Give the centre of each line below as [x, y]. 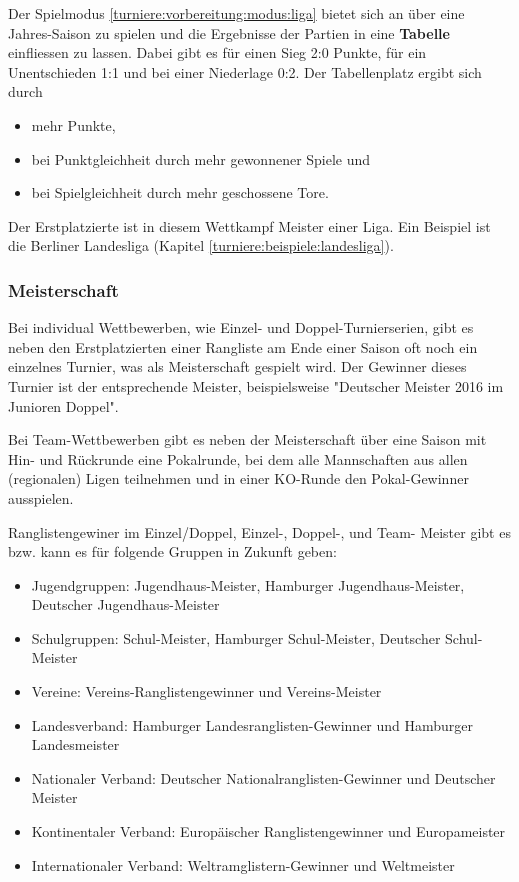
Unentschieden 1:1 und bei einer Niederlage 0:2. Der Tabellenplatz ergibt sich [245, 71]
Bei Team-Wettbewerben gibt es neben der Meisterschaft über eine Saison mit [247, 439]
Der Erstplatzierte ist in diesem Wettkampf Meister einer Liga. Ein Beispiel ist [249, 225]
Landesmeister [75, 744]
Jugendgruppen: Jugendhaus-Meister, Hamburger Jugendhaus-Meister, [248, 584]
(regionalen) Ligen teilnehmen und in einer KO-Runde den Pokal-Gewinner [238, 478]
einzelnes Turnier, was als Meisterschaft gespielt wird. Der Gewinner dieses [237, 366]
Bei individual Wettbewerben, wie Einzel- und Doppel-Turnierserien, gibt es [241, 327]
